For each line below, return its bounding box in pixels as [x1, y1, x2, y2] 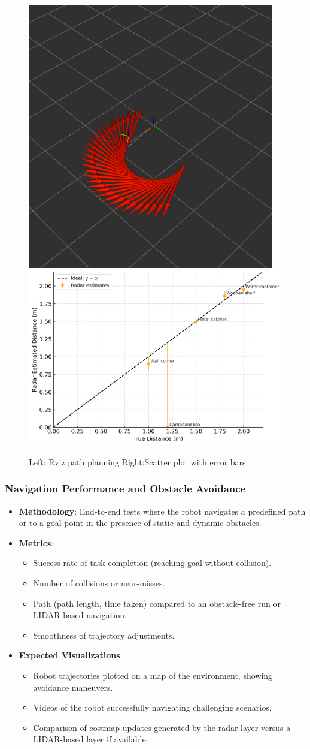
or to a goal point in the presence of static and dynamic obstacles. [19, 516, 262, 529]
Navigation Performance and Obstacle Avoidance [5, 481, 246, 496]
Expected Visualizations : [19, 649, 123, 661]
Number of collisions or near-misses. [33, 576, 165, 589]
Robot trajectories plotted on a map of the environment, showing [33, 669, 273, 681]
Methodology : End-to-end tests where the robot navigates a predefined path [19, 504, 306, 517]
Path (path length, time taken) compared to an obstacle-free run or [33, 597, 281, 609]
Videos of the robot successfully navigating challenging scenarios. [33, 701, 272, 714]
